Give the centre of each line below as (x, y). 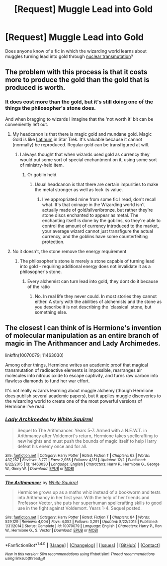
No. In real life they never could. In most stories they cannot (96, 296)
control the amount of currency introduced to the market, (100, 226)
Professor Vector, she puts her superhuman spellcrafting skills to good (89, 503)
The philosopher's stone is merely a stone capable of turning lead (87, 261)
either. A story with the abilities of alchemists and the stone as (98, 301)
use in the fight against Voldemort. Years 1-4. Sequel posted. (80, 508)
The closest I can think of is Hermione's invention (83, 328)
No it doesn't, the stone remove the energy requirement (69, 251)
